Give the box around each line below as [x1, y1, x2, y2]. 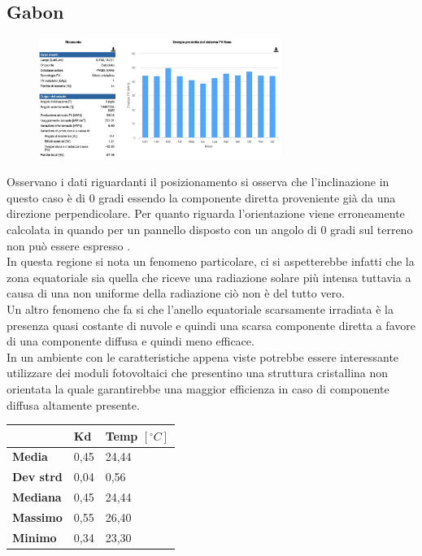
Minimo [12, 528, 57, 545]
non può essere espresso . [7, 237, 131, 254]
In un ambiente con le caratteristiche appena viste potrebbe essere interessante [7, 348, 399, 365]
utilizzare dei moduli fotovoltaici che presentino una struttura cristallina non [7, 364, 389, 381]
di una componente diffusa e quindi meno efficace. [7, 332, 255, 350]
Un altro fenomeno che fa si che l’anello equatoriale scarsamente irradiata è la [7, 300, 394, 317]
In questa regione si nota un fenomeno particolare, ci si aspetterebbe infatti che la [7, 253, 415, 270]
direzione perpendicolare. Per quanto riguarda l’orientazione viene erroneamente [7, 205, 405, 222]
